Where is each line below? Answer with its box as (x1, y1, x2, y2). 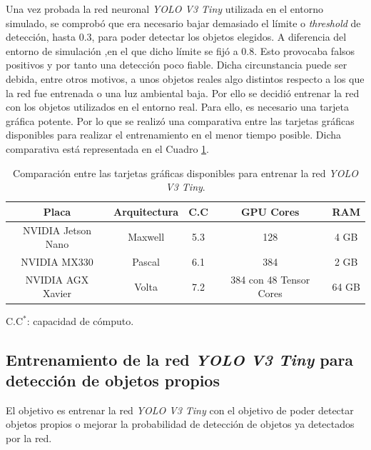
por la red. (6, 430, 52, 445)
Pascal (132, 254, 160, 269)
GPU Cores (240, 204, 300, 219)
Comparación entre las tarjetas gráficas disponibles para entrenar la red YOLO (13, 165, 358, 180)
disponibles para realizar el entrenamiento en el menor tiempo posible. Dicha (6, 127, 342, 142)
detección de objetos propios (6, 369, 220, 391)
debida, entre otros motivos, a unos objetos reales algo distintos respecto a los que (6, 71, 365, 86)
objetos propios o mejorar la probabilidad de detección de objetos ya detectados (6, 416, 355, 431)
